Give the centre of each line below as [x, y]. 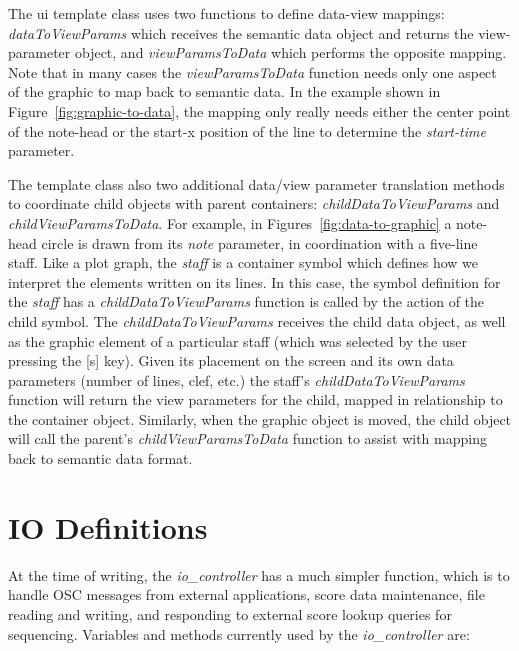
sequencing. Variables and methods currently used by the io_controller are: [239, 633]
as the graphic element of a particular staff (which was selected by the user [237, 340]
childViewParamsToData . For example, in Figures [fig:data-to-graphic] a [230, 222]
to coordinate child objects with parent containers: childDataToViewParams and [254, 203]
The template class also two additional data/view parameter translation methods [256, 183]
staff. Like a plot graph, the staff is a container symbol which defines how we [243, 262]
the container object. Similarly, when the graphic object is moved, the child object [260, 418]
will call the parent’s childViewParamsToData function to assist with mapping [247, 438]
